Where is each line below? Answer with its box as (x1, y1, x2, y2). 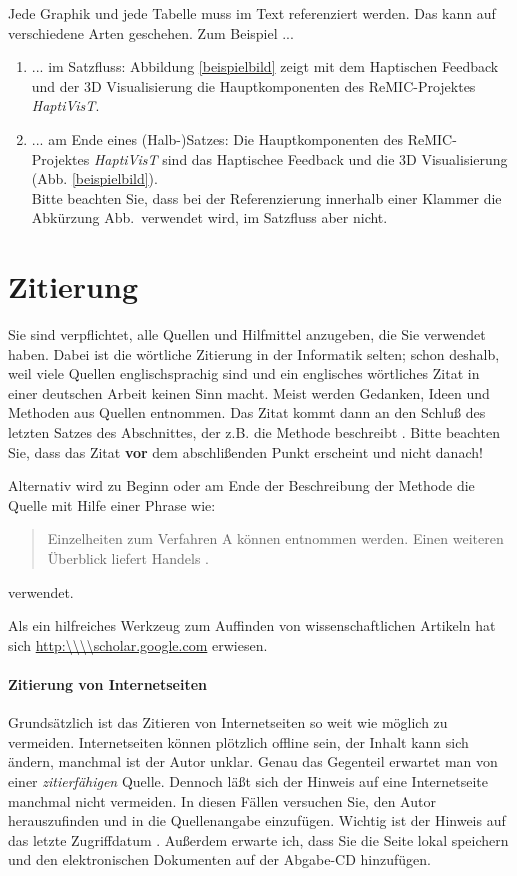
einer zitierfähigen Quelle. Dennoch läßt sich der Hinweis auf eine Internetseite (8, 770, 488, 791)
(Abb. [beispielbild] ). (31, 168, 158, 189)
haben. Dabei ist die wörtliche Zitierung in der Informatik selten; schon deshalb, (8, 343, 500, 364)
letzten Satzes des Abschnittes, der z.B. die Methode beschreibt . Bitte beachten (8, 422, 500, 443)
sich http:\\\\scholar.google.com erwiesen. (8, 634, 268, 655)
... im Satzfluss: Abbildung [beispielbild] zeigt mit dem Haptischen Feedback (31, 56, 499, 77)
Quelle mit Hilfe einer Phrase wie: (8, 494, 216, 515)
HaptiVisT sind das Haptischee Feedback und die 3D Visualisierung (93, 148, 508, 169)
